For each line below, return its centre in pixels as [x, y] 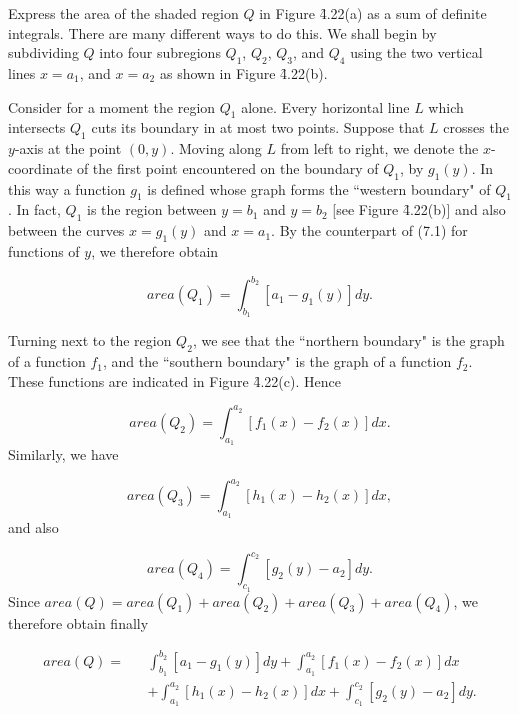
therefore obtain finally [78, 622]
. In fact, [34, 209]
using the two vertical [416, 52]
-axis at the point [68, 148]
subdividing [43, 52]
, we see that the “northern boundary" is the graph [348, 340]
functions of [44, 250]
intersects [37, 127]
